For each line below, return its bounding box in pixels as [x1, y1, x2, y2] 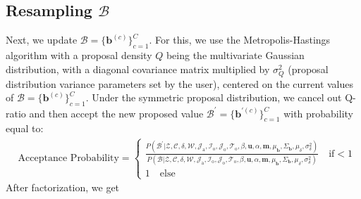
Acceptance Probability [18, 153, 119, 163]
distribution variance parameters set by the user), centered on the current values [6, 76, 354, 91]
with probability [283, 105, 353, 120]
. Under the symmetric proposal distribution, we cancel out [85, 90, 342, 105]
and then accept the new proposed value [29, 105, 204, 120]
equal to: [6, 121, 44, 136]
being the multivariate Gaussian [166, 48, 305, 62]
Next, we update [6, 32, 78, 47]
